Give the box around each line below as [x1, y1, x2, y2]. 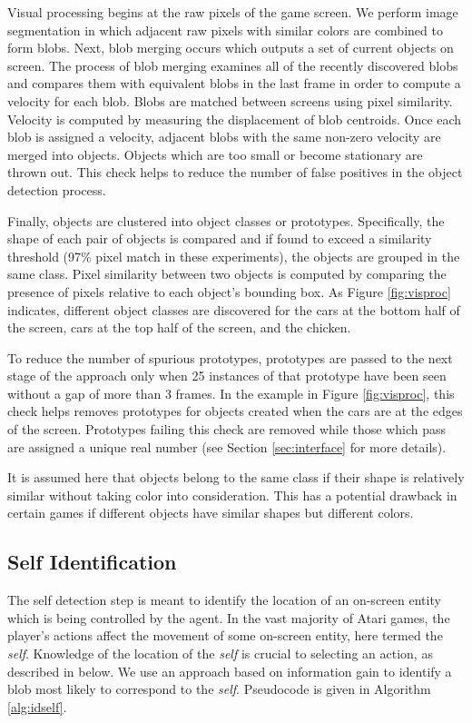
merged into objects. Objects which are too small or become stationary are [7, 144, 423, 163]
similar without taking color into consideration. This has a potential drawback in [7, 485, 457, 504]
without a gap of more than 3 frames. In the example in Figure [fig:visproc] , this [7, 383, 455, 402]
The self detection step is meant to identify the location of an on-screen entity [7, 590, 441, 609]
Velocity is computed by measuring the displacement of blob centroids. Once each [7, 109, 462, 128]
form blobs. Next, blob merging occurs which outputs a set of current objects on [7, 38, 454, 57]
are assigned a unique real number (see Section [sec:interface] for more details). [7, 437, 447, 456]
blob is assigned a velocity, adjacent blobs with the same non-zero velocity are [7, 127, 441, 146]
